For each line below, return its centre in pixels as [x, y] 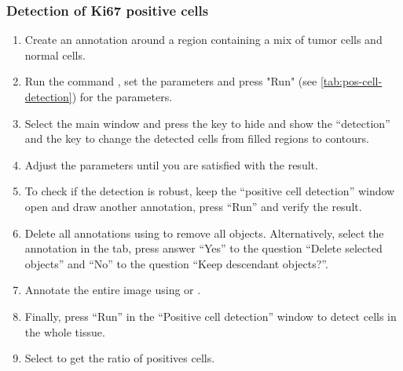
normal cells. [55, 55]
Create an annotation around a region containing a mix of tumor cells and [203, 40]
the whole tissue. [65, 331]
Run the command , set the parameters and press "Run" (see [171, 81]
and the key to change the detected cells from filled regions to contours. [197, 138]
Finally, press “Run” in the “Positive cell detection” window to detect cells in [211, 316]
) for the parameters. [122, 96]
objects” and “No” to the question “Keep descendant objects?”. [176, 263]
